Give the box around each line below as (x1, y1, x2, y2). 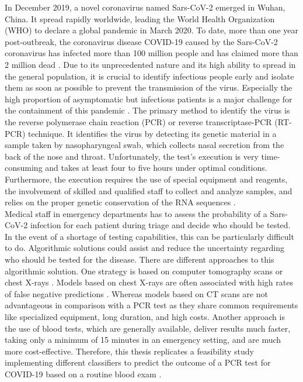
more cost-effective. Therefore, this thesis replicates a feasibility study (5, 345, 254, 357)
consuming (5, 161, 43, 174)
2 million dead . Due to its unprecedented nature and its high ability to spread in (5, 58, 296, 70)
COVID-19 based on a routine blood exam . (5, 368, 162, 380)
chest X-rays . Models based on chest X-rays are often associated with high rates (5, 276, 293, 288)
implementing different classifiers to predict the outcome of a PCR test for (5, 356, 271, 369)
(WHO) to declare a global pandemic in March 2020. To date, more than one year (5, 24, 298, 36)
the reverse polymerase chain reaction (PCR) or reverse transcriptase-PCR (5, 115, 272, 128)
